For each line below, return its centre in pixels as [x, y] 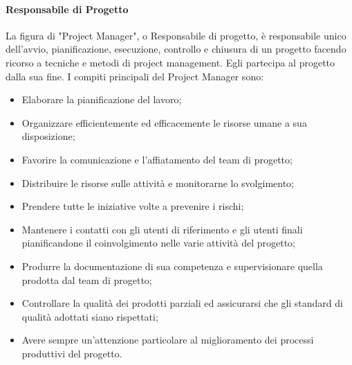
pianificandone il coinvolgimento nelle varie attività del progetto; [159, 243]
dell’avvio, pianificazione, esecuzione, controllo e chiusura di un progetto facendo [176, 49]
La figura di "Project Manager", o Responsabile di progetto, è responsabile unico [176, 35]
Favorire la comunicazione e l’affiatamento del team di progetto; [157, 159]
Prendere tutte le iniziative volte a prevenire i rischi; [133, 206]
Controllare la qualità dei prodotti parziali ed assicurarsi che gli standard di [182, 303]
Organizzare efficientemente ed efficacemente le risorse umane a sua [164, 122]
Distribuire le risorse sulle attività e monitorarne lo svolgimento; [158, 182]
